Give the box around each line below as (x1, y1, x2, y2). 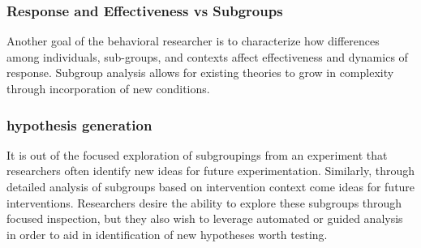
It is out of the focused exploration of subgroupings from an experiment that (6, 146, 388, 163)
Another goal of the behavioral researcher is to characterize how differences (6, 32, 380, 49)
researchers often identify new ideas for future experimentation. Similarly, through (6, 162, 415, 179)
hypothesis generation (6, 114, 153, 135)
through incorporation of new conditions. (6, 80, 210, 96)
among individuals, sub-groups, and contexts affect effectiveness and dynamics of (6, 48, 408, 65)
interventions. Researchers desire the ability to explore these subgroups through (6, 194, 402, 211)
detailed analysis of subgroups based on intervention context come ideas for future (6, 178, 415, 195)
